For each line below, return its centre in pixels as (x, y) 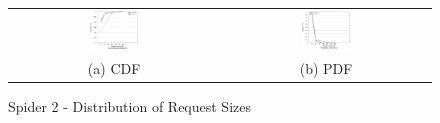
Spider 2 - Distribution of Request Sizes (129, 105)
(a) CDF (114, 67)
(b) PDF (326, 67)
